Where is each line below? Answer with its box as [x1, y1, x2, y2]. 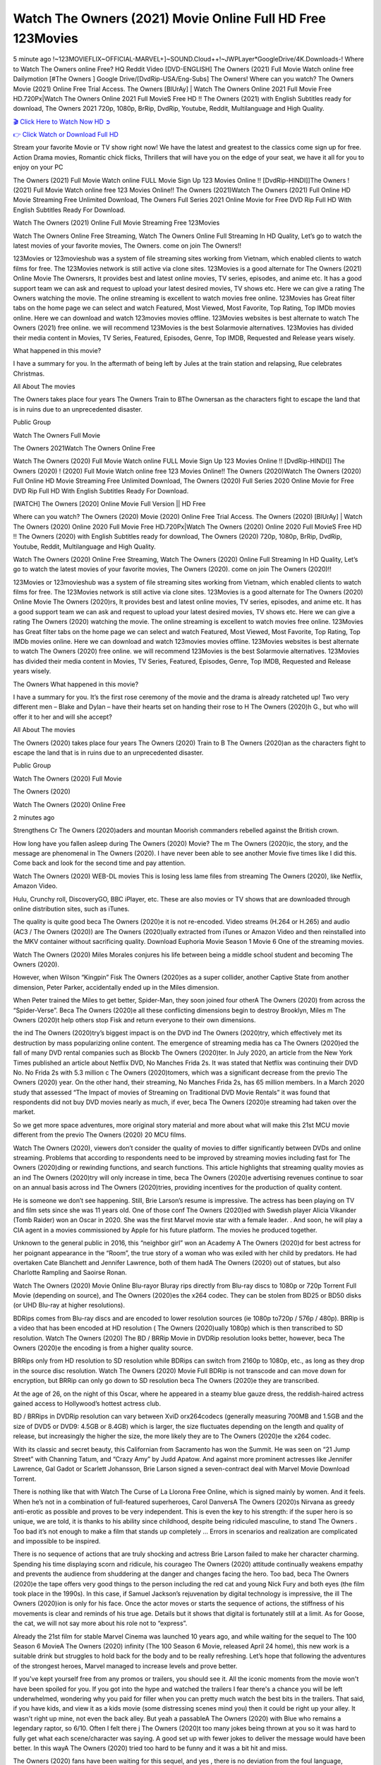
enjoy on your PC [13, 163, 64, 172]
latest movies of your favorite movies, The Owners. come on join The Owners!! [13, 241, 242, 250]
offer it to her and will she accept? [13, 712, 112, 721]
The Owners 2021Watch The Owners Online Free [13, 444, 155, 453]
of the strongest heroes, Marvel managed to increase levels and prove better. [13, 1661, 238, 1670]
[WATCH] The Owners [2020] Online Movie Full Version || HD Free [13, 499, 206, 508]
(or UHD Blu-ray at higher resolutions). [13, 1301, 125, 1310]
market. [13, 1108, 35, 1116]
